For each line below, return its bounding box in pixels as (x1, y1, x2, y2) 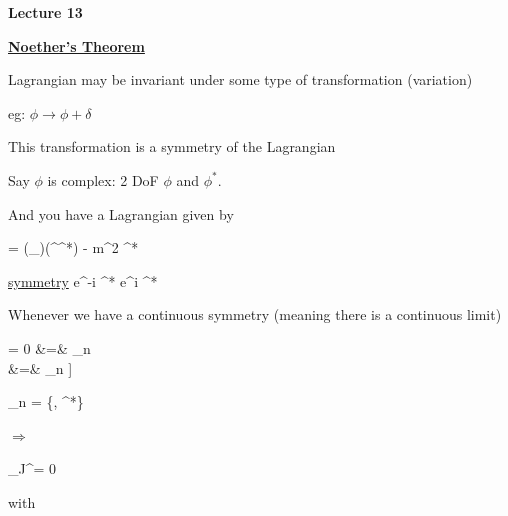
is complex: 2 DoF (47, 169, 159, 190)
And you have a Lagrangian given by (8, 203, 234, 224)
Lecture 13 (8, 2, 83, 22)
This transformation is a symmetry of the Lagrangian (8, 136, 336, 157)
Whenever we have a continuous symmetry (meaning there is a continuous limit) (8, 304, 502, 325)
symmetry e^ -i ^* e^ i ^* (8, 270, 158, 291)
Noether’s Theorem (8, 35, 145, 56)
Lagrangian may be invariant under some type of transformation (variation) (8, 69, 473, 90)
